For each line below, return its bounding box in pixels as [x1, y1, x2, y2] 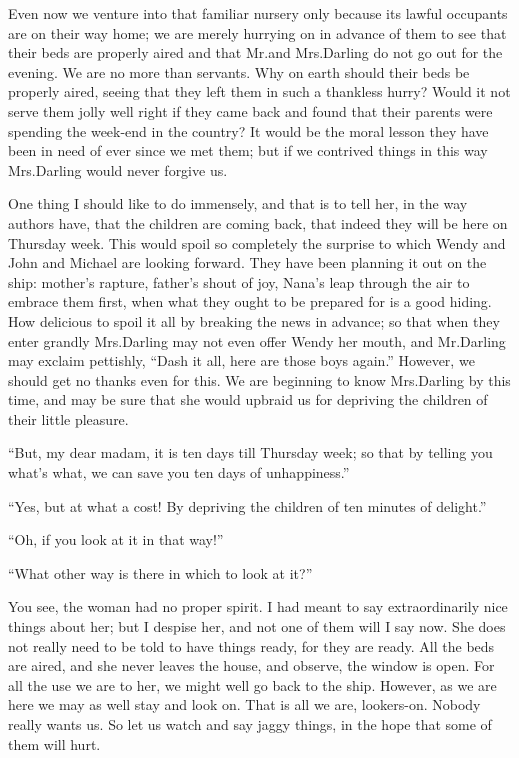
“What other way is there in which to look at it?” [8, 562, 313, 583]
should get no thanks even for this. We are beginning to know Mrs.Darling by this [8, 369, 511, 390]
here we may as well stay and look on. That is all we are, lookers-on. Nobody [8, 694, 481, 715]
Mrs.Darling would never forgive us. [8, 159, 228, 180]
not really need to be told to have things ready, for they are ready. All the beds [8, 635, 495, 656]
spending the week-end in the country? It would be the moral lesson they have [8, 120, 489, 141]
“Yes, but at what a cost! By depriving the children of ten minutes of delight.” [8, 495, 487, 516]
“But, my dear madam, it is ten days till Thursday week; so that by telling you [8, 442, 493, 463]
